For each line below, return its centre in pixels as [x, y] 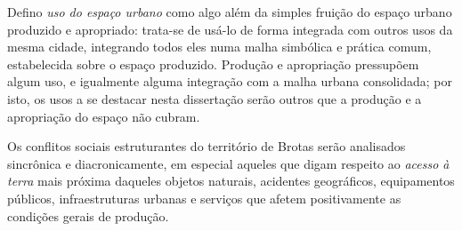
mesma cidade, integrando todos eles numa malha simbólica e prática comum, [219, 47]
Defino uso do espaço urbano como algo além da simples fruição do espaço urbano [230, 12]
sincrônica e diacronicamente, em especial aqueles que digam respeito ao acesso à [228, 163]
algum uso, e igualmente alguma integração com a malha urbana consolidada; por [230, 81]
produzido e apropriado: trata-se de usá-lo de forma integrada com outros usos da [230, 29]
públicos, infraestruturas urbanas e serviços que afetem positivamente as [204, 198]
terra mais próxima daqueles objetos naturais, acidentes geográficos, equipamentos [231, 181]
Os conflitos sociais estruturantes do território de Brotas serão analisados [207, 146]
